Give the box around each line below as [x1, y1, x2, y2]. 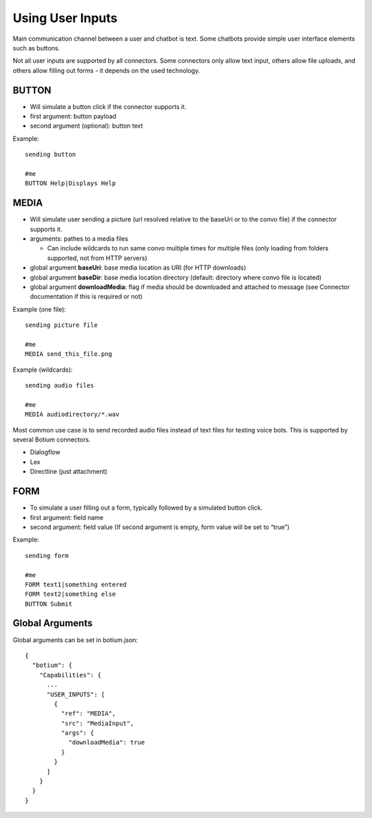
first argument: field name [30, 513, 103, 521]
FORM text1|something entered [25, 580, 127, 588]
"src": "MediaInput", [61, 719, 134, 727]
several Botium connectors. [12, 435, 91, 444]
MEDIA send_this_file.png [25, 350, 113, 358]
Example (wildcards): [12, 366, 73, 374]
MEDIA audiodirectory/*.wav [25, 410, 120, 419]
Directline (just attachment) [30, 468, 108, 476]
